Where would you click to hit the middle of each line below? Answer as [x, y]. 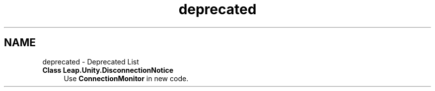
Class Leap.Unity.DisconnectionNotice [108, 70]
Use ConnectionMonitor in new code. [126, 78]
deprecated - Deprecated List [91, 61]
